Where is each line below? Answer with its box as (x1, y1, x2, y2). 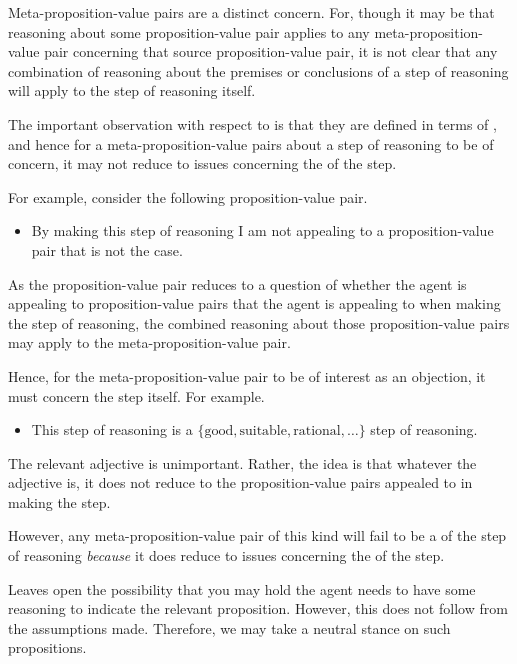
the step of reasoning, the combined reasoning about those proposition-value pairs (8, 312, 510, 333)
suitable (239, 424, 287, 439)
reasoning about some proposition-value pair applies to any (8, 21, 370, 42)
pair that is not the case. (31, 239, 183, 260)
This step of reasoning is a (31, 419, 193, 440)
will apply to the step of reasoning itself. (8, 80, 256, 101)
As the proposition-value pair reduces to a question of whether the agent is (8, 273, 467, 294)
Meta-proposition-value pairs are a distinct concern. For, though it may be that (8, 2, 495, 22)
